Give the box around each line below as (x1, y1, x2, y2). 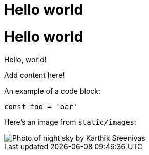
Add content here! (4, 70, 65, 80)
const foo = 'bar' (4, 102, 78, 111)
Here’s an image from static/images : (4, 117, 137, 126)
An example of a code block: (4, 86, 100, 95)
